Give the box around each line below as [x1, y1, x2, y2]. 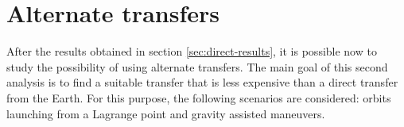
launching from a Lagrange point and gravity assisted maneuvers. [6, 105, 325, 121]
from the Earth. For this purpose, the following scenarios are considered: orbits [6, 89, 391, 106]
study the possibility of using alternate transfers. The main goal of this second [6, 58, 388, 75]
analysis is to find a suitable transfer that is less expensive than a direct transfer [6, 74, 398, 90]
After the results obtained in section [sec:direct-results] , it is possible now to [6, 43, 377, 60]
